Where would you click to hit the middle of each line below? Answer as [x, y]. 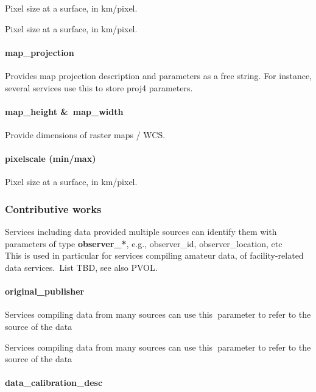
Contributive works [53, 208]
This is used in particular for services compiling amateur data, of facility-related [154, 255]
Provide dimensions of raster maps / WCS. [85, 134]
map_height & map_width [64, 111]
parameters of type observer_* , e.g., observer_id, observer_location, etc [144, 243]
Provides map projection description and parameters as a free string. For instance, [159, 75]
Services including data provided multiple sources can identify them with [141, 232]
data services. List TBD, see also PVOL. [81, 267]
